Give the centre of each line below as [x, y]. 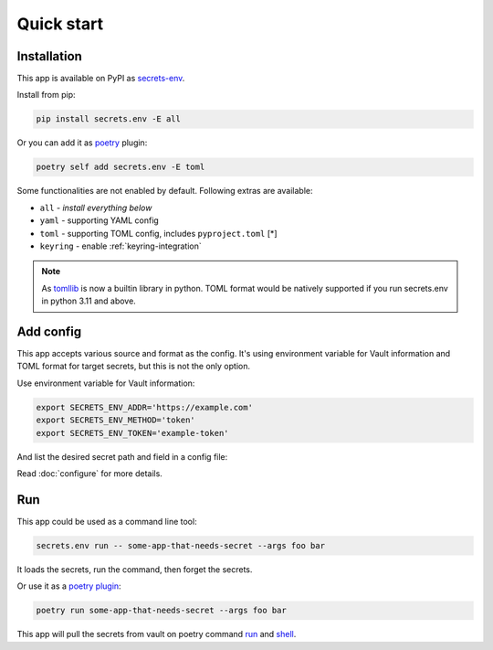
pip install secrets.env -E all [109, 119]
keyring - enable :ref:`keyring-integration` [121, 246]
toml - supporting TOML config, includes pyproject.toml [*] [158, 233]
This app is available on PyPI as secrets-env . [101, 79]
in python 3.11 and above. [89, 301]
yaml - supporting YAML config [99, 220]
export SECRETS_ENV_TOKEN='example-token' [132, 433]
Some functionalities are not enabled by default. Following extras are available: [165, 191]
